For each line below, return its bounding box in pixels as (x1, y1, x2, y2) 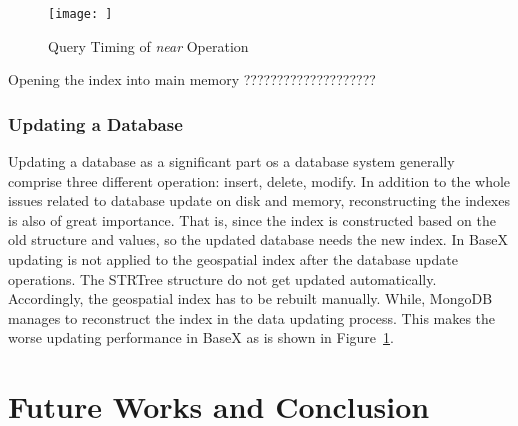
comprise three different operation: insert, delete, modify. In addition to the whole (8, 170, 511, 191)
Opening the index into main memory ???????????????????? (8, 69, 376, 90)
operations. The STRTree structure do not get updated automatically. (8, 268, 437, 289)
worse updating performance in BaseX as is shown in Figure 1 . (8, 327, 394, 348)
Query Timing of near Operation (48, 35, 249, 56)
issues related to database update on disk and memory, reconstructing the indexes (8, 190, 510, 211)
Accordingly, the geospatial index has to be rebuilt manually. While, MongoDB (8, 288, 493, 309)
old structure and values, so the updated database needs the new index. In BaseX (8, 229, 509, 250)
